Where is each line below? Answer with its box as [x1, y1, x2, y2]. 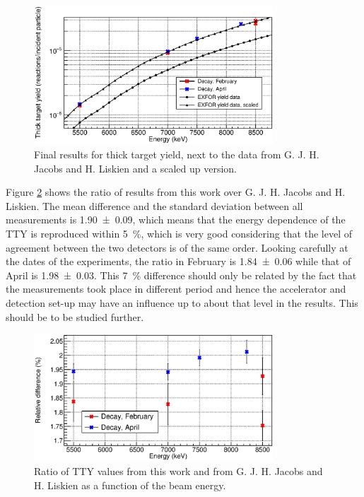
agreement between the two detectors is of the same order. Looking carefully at [6, 240, 348, 255]
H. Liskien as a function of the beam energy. [34, 477, 226, 492]
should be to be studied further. [6, 309, 144, 324]
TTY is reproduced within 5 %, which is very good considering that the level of [6, 226, 352, 240]
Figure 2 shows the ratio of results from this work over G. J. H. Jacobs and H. [6, 185, 346, 199]
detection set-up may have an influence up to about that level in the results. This [6, 295, 358, 310]
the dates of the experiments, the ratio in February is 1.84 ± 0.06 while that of [6, 254, 351, 269]
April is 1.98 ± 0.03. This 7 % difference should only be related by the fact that [6, 267, 357, 282]
